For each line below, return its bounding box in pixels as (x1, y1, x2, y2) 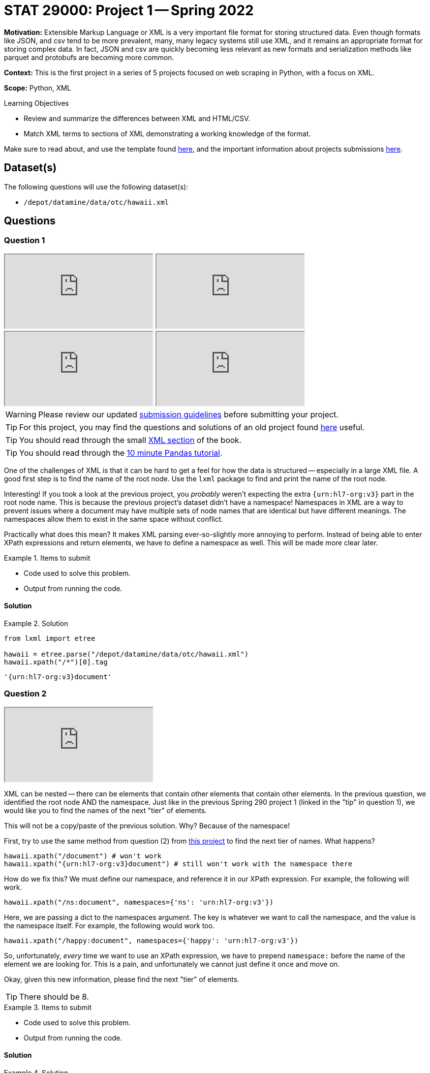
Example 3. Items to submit (4, 1003, 92, 1011)
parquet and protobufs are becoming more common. (4, 53, 174, 62)
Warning (5, 409, 36, 419)
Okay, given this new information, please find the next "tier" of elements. (4, 975, 240, 983)
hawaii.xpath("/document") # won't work (4, 852, 162, 860)
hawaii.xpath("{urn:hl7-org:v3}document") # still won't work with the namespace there (4, 859, 353, 868)
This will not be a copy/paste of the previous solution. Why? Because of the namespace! (4, 821, 290, 830)
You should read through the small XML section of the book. (19, 435, 242, 445)
